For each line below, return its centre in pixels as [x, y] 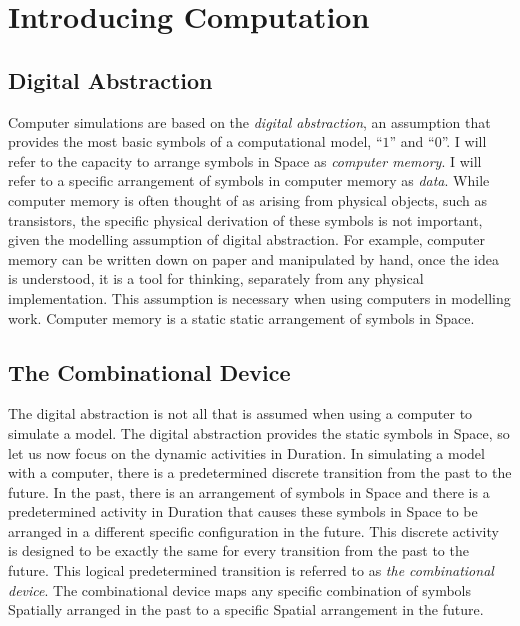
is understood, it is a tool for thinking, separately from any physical [216, 278]
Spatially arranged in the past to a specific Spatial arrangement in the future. [246, 609]
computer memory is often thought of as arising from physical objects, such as [248, 199]
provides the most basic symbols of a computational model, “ [195, 141]
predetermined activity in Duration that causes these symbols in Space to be [243, 511]
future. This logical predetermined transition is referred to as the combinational [251, 570]
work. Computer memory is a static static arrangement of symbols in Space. [241, 317]
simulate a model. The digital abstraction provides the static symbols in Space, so [259, 432]
